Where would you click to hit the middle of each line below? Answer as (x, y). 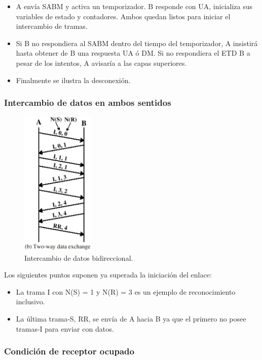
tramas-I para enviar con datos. (65, 328)
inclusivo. (30, 302)
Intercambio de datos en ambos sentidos (88, 103)
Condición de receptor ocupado (69, 351)
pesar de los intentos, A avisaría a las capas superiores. (101, 63)
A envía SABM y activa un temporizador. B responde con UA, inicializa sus (134, 6)
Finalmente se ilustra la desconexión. (73, 80)
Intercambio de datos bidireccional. (79, 257)
